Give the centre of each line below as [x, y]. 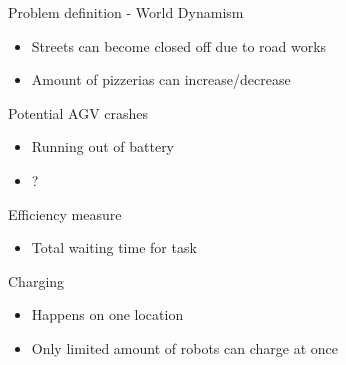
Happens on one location [107, 314]
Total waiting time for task [114, 247]
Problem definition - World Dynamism [126, 12]
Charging [36, 280]
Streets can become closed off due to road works [179, 45]
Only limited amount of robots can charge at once [185, 347]
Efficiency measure [65, 213]
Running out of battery [103, 146]
